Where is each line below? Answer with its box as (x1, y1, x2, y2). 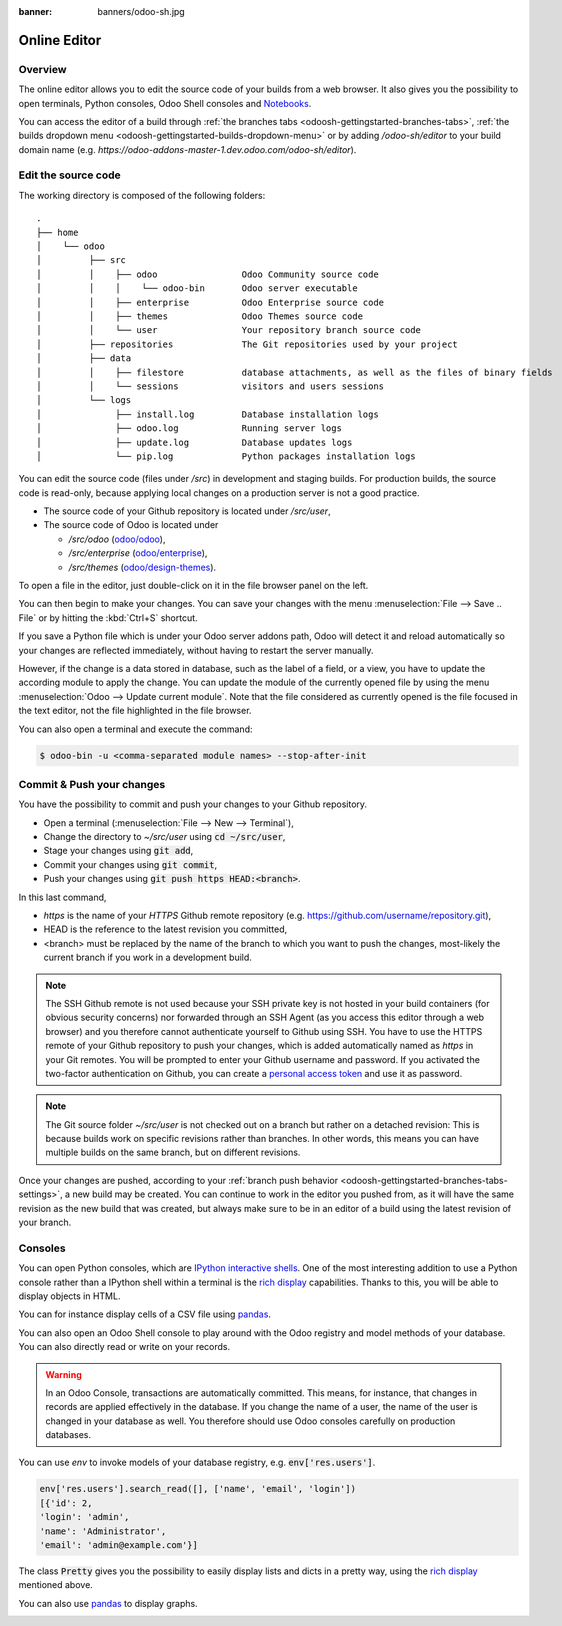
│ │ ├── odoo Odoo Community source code (36, 268, 379, 280)
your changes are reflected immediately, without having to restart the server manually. (18, 644, 374, 656)
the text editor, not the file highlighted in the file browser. (18, 705, 252, 717)
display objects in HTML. (18, 1290, 121, 1302)
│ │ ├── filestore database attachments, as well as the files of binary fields (36, 366, 554, 378)
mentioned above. (18, 1579, 94, 1591)
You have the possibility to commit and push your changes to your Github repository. (18, 798, 368, 810)
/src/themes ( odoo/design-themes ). (68, 561, 217, 573)
